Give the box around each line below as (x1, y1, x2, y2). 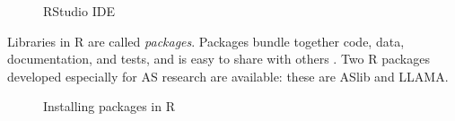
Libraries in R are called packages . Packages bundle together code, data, (7, 31, 405, 50)
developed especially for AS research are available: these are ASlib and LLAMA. (7, 66, 449, 85)
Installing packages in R (43, 97, 175, 116)
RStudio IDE (43, 2, 115, 20)
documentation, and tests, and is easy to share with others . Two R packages (7, 49, 430, 68)
